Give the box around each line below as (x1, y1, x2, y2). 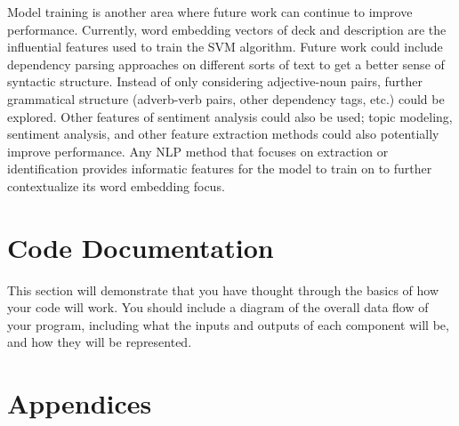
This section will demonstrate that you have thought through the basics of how (7, 280, 439, 299)
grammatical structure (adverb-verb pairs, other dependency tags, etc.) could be (7, 89, 445, 108)
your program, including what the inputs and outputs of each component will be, (7, 315, 449, 334)
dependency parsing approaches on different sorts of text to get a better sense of (7, 54, 445, 73)
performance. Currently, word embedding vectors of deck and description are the (7, 20, 447, 38)
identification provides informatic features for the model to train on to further (7, 159, 432, 178)
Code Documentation (7, 229, 274, 265)
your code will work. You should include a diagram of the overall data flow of (7, 298, 429, 317)
